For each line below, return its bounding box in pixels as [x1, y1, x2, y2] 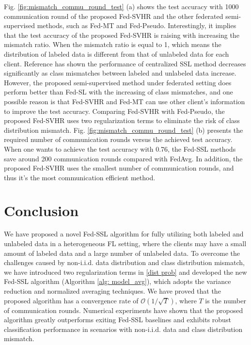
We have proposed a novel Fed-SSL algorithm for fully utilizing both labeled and [4, 229, 244, 239]
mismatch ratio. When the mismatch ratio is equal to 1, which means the [4, 39, 221, 49]
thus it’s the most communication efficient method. [4, 172, 156, 182]
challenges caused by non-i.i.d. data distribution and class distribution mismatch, [4, 257, 245, 267]
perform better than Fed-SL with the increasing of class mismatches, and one [4, 87, 233, 97]
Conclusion [4, 201, 79, 220]
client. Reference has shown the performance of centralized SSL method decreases [4, 58, 246, 68]
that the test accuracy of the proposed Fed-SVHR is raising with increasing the [4, 30, 239, 40]
